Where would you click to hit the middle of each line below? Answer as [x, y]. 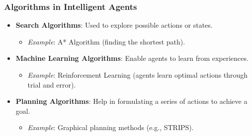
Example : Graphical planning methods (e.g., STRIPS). [111, 127]
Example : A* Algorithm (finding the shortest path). [106, 41]
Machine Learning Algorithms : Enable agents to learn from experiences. [132, 58]
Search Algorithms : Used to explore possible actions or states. [114, 25]
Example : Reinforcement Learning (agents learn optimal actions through [138, 75]
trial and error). [52, 84]
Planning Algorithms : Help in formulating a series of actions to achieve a [131, 101]
